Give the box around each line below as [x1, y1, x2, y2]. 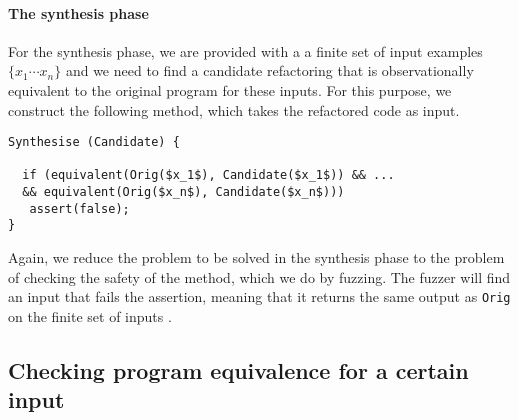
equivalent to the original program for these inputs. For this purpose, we [8, 79, 452, 100]
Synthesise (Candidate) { [8, 135, 180, 150]
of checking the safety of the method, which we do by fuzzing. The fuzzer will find [8, 266, 511, 287]
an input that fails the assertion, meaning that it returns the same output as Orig [8, 286, 511, 307]
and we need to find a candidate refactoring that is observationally [65, 60, 474, 81]
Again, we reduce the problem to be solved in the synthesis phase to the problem [8, 247, 505, 268]
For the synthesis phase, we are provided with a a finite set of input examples [8, 40, 483, 61]
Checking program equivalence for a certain [8, 354, 469, 385]
